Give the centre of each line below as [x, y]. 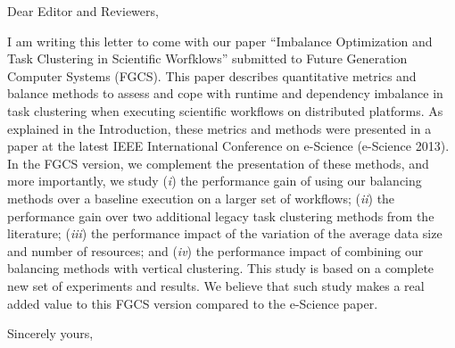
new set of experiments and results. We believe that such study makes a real [216, 285]
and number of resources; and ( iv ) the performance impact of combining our [215, 250]
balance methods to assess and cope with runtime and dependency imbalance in [225, 93]
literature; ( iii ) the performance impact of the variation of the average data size [225, 233]
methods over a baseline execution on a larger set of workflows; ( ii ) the [201, 198]
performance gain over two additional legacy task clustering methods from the [221, 215]
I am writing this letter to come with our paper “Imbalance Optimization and [220, 41]
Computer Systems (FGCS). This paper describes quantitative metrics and [212, 75]
